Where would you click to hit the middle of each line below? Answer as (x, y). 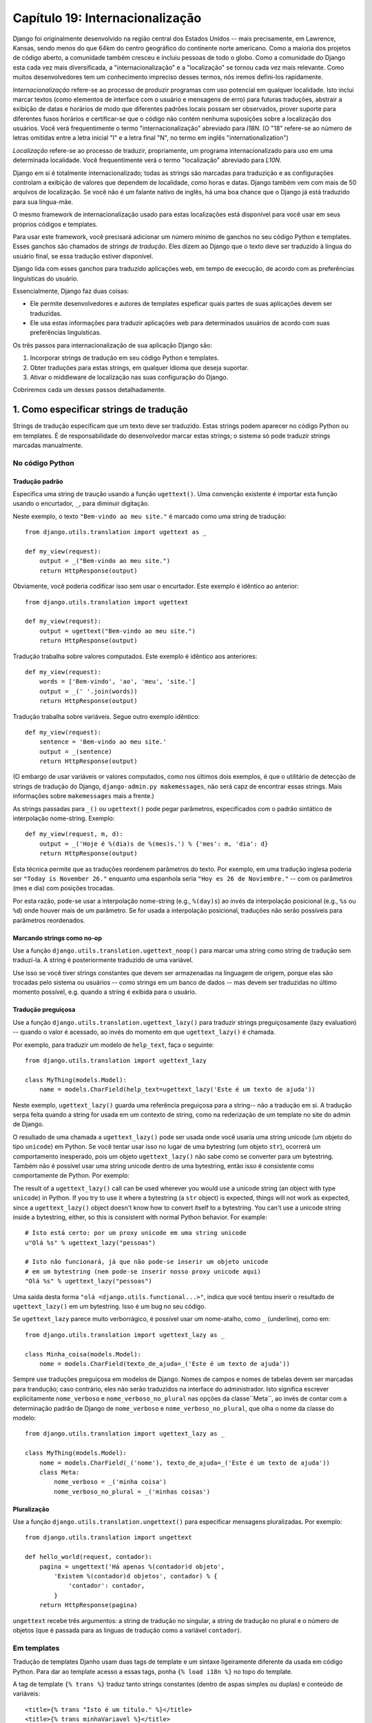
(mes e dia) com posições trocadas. (64, 888)
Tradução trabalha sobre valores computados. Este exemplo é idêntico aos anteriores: (135, 656)
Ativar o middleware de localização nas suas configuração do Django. (129, 377)
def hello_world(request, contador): (89, 1557)
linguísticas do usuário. (45, 278)
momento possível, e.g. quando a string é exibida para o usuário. (105, 992)
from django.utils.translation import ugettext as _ (116, 532)
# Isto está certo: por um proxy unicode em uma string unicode (136, 1233)
